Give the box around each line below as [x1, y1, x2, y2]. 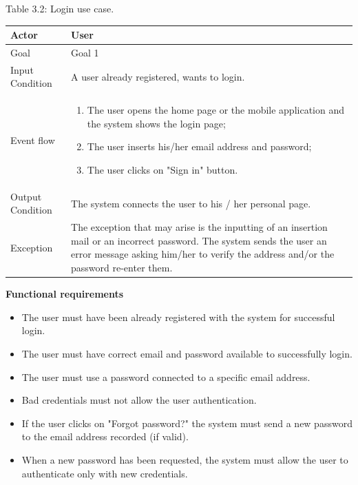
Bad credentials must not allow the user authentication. [21, 393, 257, 407]
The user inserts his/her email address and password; [87, 139, 312, 154]
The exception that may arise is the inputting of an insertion [71, 220, 328, 234]
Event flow [10, 132, 55, 147]
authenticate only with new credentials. [21, 466, 188, 480]
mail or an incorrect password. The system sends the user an [71, 233, 327, 247]
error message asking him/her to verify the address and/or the [71, 247, 335, 261]
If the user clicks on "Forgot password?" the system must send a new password [21, 415, 352, 430]
